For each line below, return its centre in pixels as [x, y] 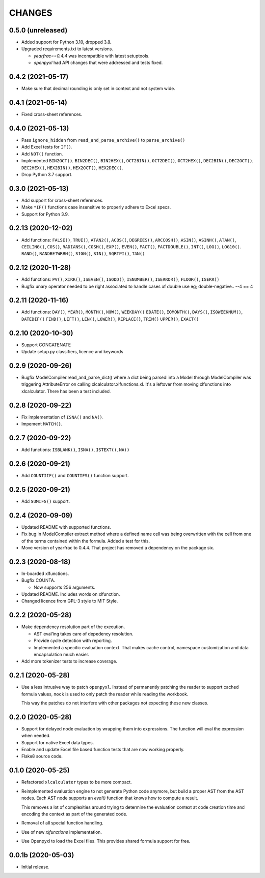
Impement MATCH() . [42, 424]
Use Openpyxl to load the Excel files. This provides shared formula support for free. [106, 841]
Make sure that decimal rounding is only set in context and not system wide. [98, 89]
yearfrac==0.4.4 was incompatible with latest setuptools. [92, 56]
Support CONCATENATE [46, 345]
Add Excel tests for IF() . [47, 147]
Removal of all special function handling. [62, 823]
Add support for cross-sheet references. [62, 200]
